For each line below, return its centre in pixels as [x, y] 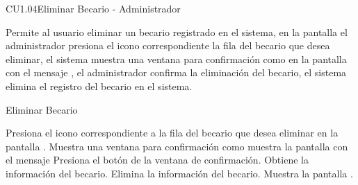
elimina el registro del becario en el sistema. [99, 86]
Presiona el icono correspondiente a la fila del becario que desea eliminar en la [172, 133]
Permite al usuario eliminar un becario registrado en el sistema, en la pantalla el [177, 32]
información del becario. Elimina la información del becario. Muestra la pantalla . [179, 173]
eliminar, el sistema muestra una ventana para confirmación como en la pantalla [176, 59]
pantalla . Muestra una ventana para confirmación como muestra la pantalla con [177, 146]
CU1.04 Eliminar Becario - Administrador [93, 8]
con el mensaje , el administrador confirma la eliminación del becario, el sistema [176, 72]
